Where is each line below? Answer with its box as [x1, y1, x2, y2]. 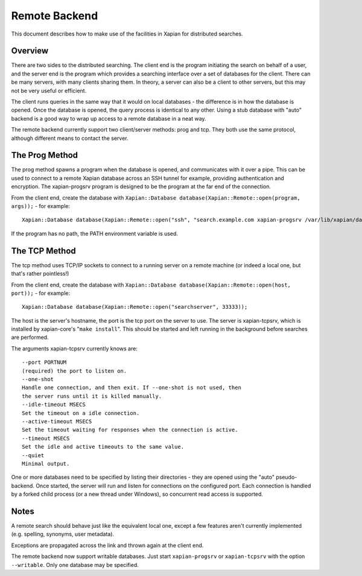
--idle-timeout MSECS [22, 401, 86, 408]
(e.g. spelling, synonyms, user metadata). [11, 531, 115, 538]
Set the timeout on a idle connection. [22, 410, 140, 416]
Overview [11, 46, 49, 56]
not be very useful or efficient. [11, 87, 87, 94]
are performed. [11, 334, 49, 341]
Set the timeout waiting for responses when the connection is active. [22, 426, 238, 434]
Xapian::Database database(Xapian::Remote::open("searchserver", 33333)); [22, 303, 248, 311]
